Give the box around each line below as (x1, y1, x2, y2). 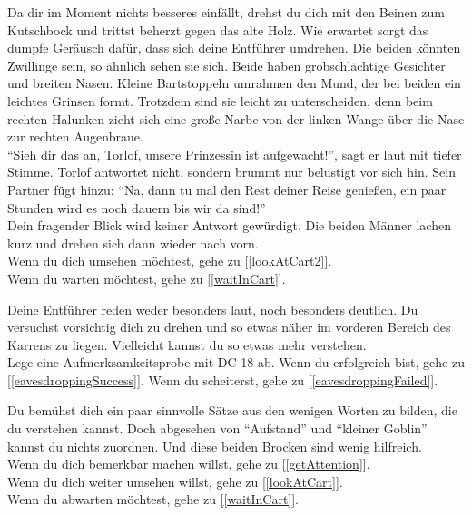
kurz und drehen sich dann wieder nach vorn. (7, 233, 259, 252)
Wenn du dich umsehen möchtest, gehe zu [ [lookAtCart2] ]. (7, 251, 332, 270)
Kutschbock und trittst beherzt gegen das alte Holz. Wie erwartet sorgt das (7, 20, 428, 39)
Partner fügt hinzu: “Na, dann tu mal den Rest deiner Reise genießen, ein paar (7, 180, 447, 199)
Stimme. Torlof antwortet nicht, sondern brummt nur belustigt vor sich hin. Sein (7, 162, 457, 181)
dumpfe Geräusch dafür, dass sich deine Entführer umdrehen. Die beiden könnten (7, 38, 461, 57)
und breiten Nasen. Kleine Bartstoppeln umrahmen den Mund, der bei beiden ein (7, 73, 461, 92)
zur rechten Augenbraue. (7, 127, 143, 146)
